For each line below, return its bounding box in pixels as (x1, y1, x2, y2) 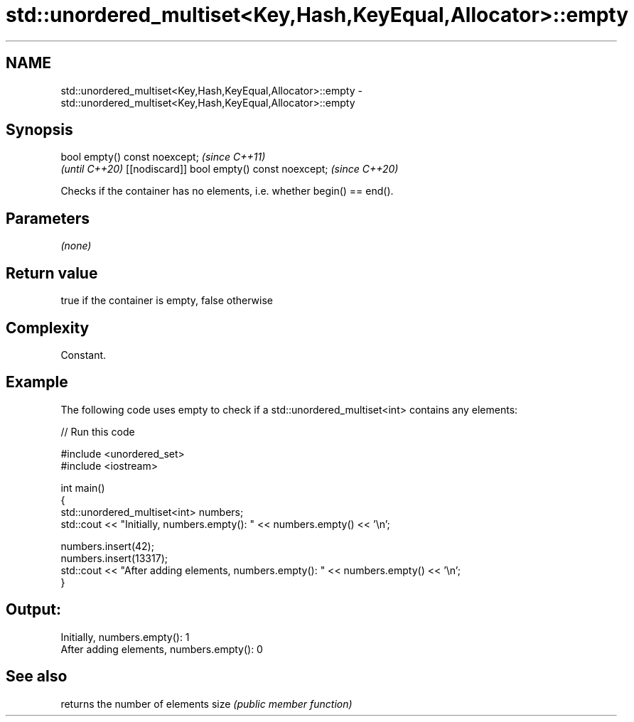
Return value (6, 264, 98, 282)
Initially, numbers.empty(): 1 (60, 630, 190, 643)
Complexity (6, 318, 90, 337)
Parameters (6, 209, 90, 227)
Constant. (60, 348, 107, 361)
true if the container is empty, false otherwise (60, 294, 273, 307)
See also (6, 667, 68, 686)
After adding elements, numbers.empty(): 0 (60, 642, 263, 655)
